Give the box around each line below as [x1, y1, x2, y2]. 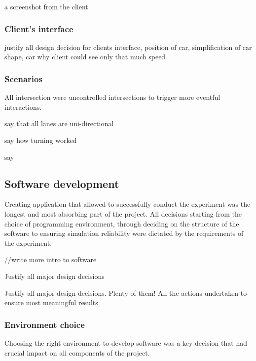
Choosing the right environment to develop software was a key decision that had [4, 337, 247, 348]
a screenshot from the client [4, 1, 88, 11]
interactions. [4, 101, 42, 112]
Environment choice [4, 318, 85, 330]
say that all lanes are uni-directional [4, 118, 114, 129]
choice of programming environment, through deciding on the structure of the [4, 218, 239, 228]
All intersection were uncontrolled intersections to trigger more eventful [4, 92, 220, 102]
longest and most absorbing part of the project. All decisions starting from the [4, 208, 242, 219]
